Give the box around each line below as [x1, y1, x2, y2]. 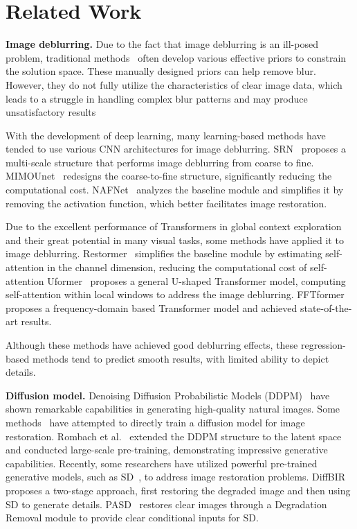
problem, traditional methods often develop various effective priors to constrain [6, 50, 347, 64]
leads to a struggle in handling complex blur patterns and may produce [6, 91, 308, 105]
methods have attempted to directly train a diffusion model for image [6, 415, 305, 429]
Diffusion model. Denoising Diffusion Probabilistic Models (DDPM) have [6, 388, 330, 402]
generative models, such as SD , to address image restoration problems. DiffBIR [6, 469, 346, 484]
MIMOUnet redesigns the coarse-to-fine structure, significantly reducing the [6, 168, 332, 183]
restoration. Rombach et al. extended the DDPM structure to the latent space [6, 428, 342, 443]
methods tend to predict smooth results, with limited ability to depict [32, 351, 329, 365]
